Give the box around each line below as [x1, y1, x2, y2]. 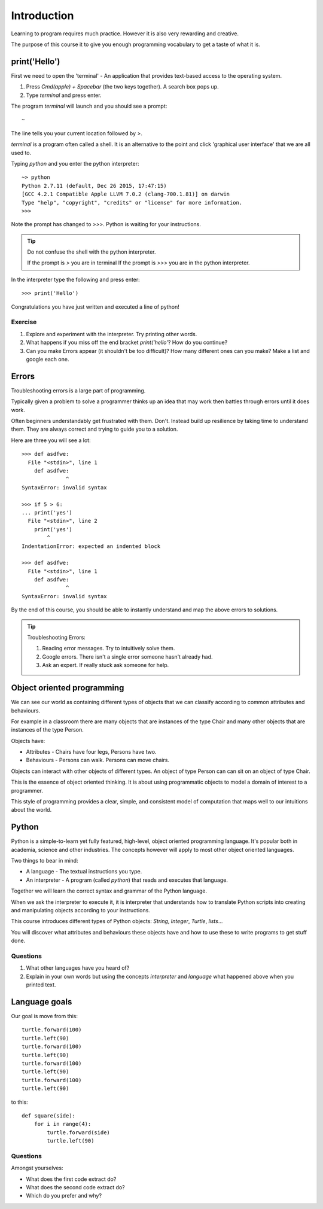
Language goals [11, 997, 72, 1007]
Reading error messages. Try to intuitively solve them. [42, 645, 175, 652]
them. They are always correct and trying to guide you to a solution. [11, 425, 178, 433]
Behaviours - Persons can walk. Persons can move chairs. [26, 757, 170, 764]
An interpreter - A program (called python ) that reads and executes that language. [26, 876, 228, 884]
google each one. [26, 355, 69, 363]
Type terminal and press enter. [26, 92, 102, 99]
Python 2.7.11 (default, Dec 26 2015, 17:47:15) [22, 182, 167, 189]
